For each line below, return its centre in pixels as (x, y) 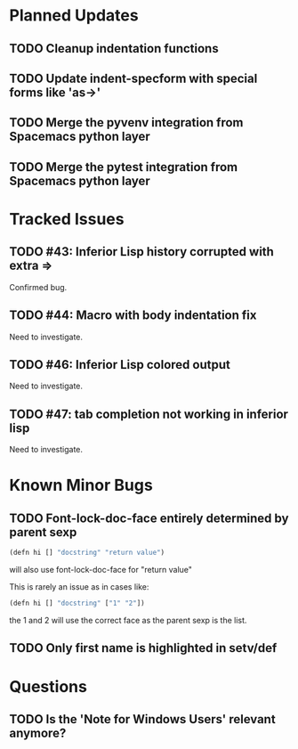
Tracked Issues (67, 219)
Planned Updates (74, 16)
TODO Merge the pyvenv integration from (126, 122)
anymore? (38, 733)
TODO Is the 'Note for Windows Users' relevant (142, 719)
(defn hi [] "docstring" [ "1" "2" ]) (77, 603)
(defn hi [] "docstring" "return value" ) (87, 553)
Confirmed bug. (38, 287)
